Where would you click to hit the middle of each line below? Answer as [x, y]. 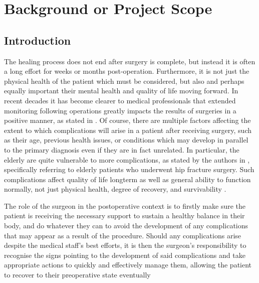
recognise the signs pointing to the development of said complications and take [125, 255]
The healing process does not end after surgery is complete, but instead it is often [130, 61]
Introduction [38, 40]
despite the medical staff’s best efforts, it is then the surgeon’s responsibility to [125, 245]
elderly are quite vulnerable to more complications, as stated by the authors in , [127, 159]
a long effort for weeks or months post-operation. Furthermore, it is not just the [127, 71]
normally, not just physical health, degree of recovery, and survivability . [115, 189]
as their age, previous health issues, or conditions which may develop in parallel [126, 140]
